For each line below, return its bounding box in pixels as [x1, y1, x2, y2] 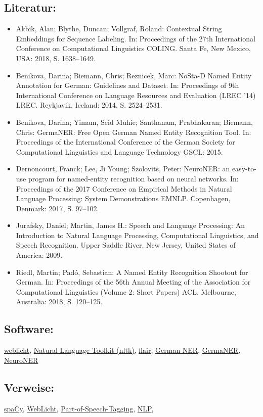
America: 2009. [16, 250, 63, 260]
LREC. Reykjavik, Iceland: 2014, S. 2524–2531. [16, 100, 162, 110]
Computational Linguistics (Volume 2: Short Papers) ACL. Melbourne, [16, 286, 236, 297]
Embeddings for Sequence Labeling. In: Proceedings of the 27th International [16, 33, 255, 43]
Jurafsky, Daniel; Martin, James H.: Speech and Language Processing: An [16, 220, 245, 230]
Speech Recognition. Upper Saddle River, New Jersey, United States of [16, 240, 236, 250]
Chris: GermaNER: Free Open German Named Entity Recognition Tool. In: [16, 126, 251, 137]
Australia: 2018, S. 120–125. [16, 296, 103, 307]
